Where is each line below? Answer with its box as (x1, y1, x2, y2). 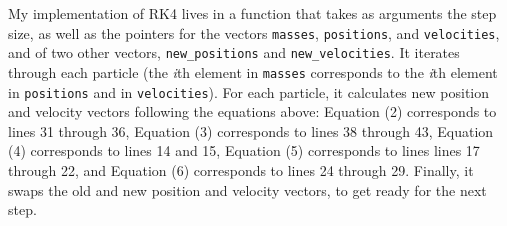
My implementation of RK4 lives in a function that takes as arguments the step (8, 3, 497, 23)
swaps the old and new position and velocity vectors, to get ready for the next (8, 179, 487, 200)
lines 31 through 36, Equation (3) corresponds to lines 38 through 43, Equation (8, 120, 494, 141)
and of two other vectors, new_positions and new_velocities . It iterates (8, 42, 460, 63)
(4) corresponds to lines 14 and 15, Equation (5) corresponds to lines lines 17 (8, 140, 480, 161)
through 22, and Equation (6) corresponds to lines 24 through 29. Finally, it (8, 160, 474, 180)
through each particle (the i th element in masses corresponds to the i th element (8, 61, 498, 82)
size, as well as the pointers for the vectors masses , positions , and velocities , (8, 22, 500, 43)
